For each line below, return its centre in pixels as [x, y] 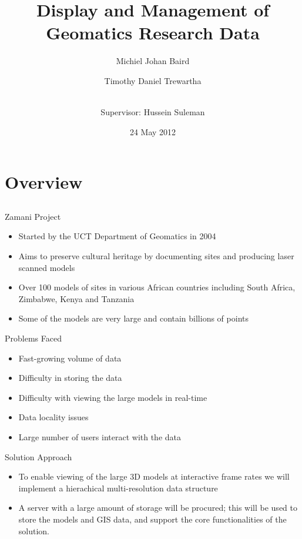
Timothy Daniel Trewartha [153, 80]
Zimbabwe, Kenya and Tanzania [76, 298]
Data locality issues [53, 417]
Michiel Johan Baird [153, 61]
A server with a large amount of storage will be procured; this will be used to [158, 508]
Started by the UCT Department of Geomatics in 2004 [117, 236]
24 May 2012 [153, 131]
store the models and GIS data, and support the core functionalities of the [152, 519]
